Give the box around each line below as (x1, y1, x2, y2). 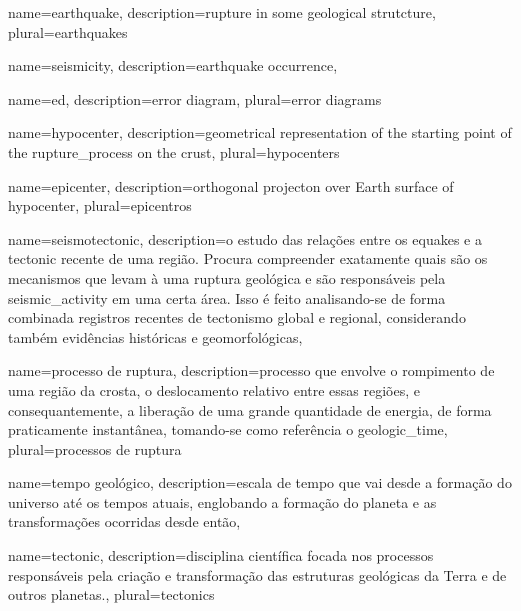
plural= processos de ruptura (8, 438, 182, 459)
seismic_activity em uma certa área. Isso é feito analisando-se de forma (8, 287, 446, 308)
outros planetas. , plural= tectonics (8, 584, 215, 605)
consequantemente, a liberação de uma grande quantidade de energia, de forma (8, 399, 492, 420)
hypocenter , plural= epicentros (8, 195, 192, 216)
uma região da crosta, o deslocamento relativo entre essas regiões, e (8, 379, 421, 400)
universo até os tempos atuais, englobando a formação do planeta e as (8, 491, 437, 512)
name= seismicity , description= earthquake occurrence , (8, 55, 338, 76)
